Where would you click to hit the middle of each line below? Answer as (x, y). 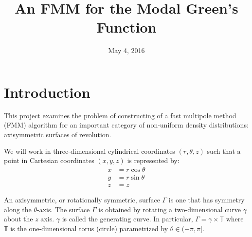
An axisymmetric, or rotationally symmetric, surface (82, 199)
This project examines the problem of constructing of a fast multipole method (120, 115)
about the (18, 219)
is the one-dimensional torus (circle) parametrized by (89, 228)
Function (126, 27)
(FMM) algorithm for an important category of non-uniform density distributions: (126, 125)
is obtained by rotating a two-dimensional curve (170, 209)
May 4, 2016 (126, 50)
